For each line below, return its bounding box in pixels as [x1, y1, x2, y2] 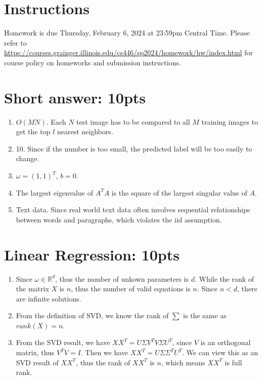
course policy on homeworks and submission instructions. [4, 57, 181, 67]
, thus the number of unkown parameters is [55, 273, 189, 284]
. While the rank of [194, 273, 254, 284]
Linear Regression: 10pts [4, 244, 180, 264]
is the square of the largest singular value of [111, 187, 247, 198]
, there [237, 283, 257, 294]
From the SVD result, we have [16, 337, 110, 348]
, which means [161, 357, 205, 367]
